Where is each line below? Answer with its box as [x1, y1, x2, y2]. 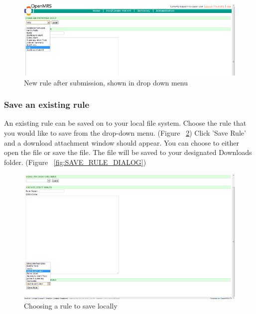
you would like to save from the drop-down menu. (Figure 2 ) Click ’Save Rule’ [4, 128, 246, 138]
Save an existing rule [4, 98, 90, 111]
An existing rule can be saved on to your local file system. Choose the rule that [4, 118, 247, 128]
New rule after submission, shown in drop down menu [24, 77, 188, 87]
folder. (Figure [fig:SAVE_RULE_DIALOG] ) [4, 157, 146, 167]
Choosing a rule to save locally [24, 301, 118, 311]
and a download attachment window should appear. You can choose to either [4, 137, 239, 148]
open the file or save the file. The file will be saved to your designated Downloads [4, 147, 252, 157]
